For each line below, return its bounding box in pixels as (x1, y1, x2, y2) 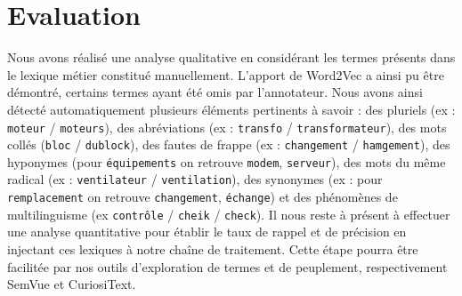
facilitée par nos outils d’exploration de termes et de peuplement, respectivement (7, 257, 448, 276)
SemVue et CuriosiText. (7, 275, 136, 293)
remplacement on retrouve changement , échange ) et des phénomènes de (7, 188, 398, 206)
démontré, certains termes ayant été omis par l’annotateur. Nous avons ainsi (7, 83, 423, 101)
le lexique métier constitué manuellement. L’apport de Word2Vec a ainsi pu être (7, 65, 444, 84)
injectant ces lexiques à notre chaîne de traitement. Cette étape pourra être (7, 240, 418, 259)
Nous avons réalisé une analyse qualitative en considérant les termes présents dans (7, 48, 456, 67)
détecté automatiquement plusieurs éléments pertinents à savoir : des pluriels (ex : (7, 100, 456, 118)
